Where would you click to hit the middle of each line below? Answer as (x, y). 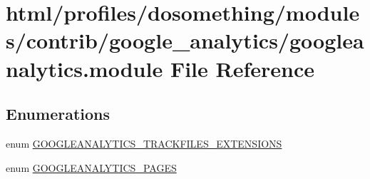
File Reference (242, 68)
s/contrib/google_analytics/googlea (185, 40)
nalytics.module (84, 68)
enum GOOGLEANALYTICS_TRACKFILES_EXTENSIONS (144, 143)
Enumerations (58, 114)
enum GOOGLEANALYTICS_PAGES (91, 167)
